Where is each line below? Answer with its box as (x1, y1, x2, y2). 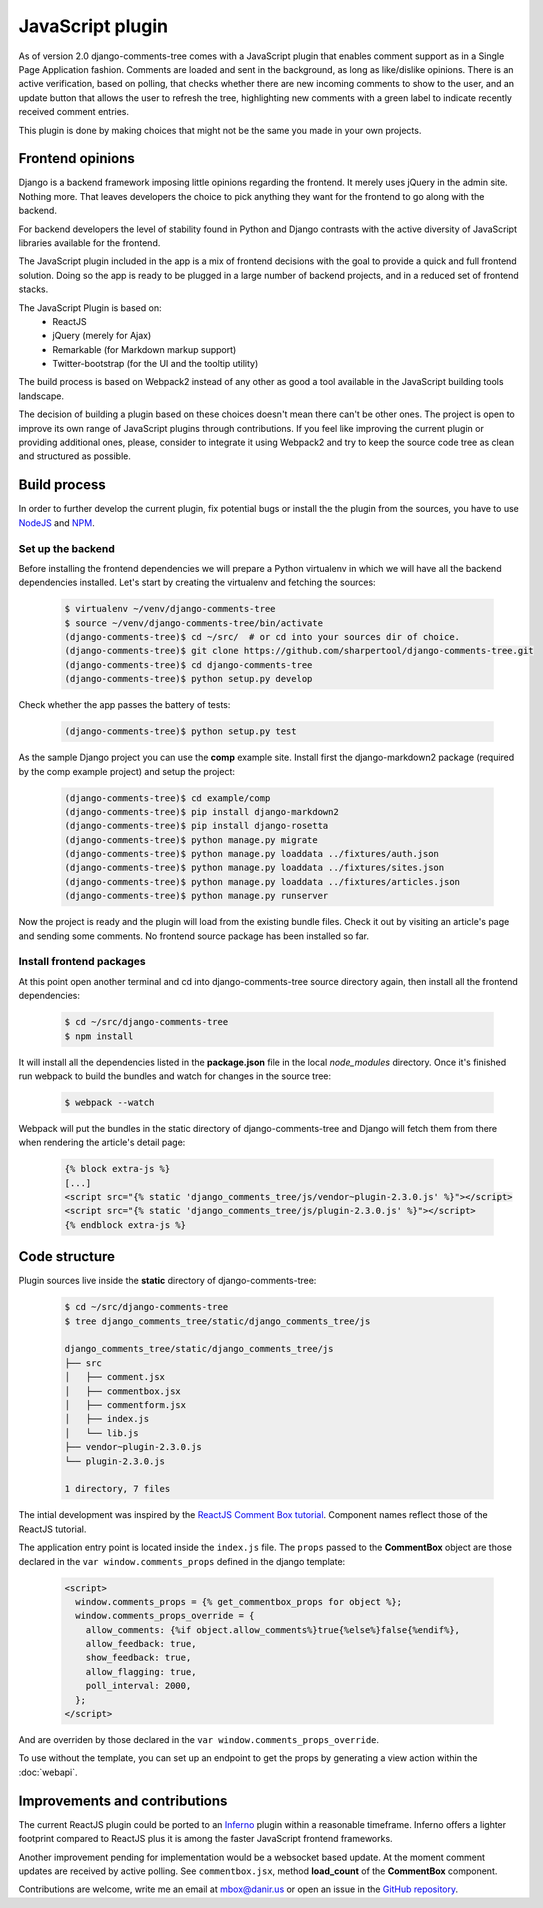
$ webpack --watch (64, 1096, 155, 1108)
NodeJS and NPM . (18, 516, 95, 529)
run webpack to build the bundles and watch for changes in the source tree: (18, 1070, 332, 1082)
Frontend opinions (18, 150, 135, 167)
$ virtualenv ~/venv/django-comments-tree (64, 603, 276, 615)
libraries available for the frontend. (18, 236, 161, 249)
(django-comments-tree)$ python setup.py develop (64, 673, 313, 685)
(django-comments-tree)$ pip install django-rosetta (64, 820, 329, 832)
